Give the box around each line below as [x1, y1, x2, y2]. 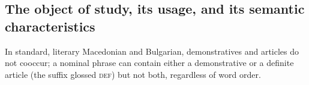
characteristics [5, 17, 95, 35]
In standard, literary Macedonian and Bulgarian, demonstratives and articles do [5, 45, 299, 57]
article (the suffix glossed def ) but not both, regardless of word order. [5, 68, 261, 80]
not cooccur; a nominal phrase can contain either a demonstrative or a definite [5, 56, 294, 69]
